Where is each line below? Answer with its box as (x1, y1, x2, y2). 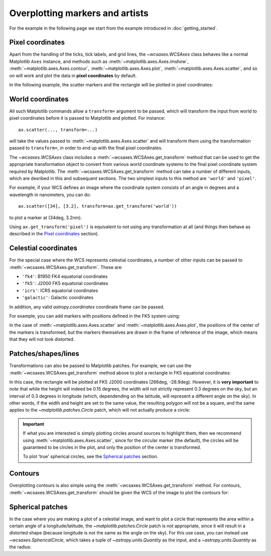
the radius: (9, 544, 32, 550)
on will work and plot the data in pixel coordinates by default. (9, 72, 137, 78)
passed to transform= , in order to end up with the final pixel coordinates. (9, 145, 163, 151)
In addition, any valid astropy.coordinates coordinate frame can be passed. (9, 304, 165, 310)
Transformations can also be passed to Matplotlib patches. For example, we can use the (9, 362, 192, 369)
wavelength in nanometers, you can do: (9, 192, 91, 198)
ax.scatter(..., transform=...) (18, 127, 98, 133)
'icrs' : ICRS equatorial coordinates (22, 287, 98, 294)
